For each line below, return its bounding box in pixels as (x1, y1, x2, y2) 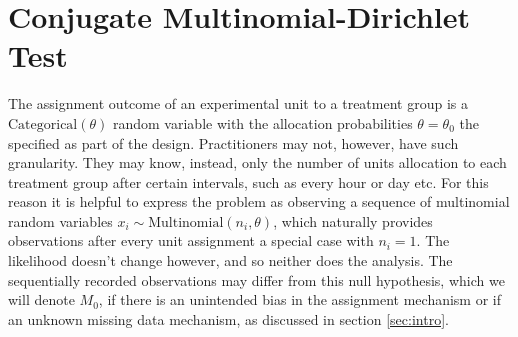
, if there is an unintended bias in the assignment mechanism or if (98, 289, 502, 310)
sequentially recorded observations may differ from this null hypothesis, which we (8, 269, 505, 290)
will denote (8, 289, 75, 310)
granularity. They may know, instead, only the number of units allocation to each (8, 152, 507, 173)
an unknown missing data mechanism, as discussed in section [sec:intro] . (8, 308, 449, 329)
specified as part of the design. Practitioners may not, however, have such (8, 132, 459, 153)
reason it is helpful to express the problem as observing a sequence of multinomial (8, 191, 510, 212)
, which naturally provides (273, 210, 433, 231)
